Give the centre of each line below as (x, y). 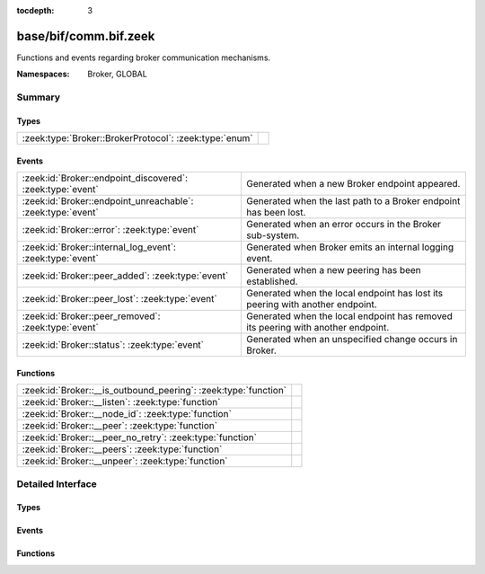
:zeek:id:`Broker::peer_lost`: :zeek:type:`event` (119, 299)
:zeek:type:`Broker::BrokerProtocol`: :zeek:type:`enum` (137, 138)
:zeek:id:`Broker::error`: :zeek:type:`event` (110, 230)
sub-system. (273, 235)
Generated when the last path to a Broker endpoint (353, 201)
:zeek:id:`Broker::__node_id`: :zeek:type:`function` (127, 414)
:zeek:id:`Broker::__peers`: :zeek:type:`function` (122, 449)
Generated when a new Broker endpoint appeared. (353, 184)
